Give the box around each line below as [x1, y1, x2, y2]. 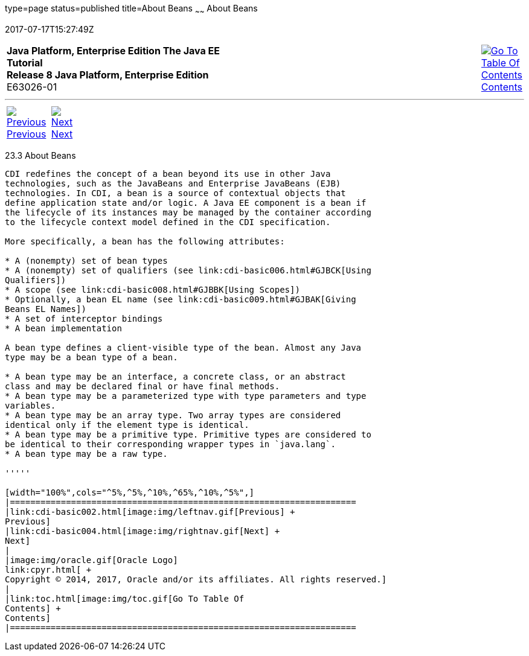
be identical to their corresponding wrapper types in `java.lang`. [5, 439, 336, 449]
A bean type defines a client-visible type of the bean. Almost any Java [5, 342, 362, 352]
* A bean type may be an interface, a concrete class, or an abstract [5, 371, 346, 381]
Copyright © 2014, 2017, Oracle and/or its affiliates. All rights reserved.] [5, 574, 387, 584]
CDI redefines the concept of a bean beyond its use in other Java [5, 168, 331, 179]
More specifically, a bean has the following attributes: [5, 236, 285, 246]
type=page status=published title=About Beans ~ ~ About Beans [5, 3, 258, 16]
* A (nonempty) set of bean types [5, 255, 168, 266]
